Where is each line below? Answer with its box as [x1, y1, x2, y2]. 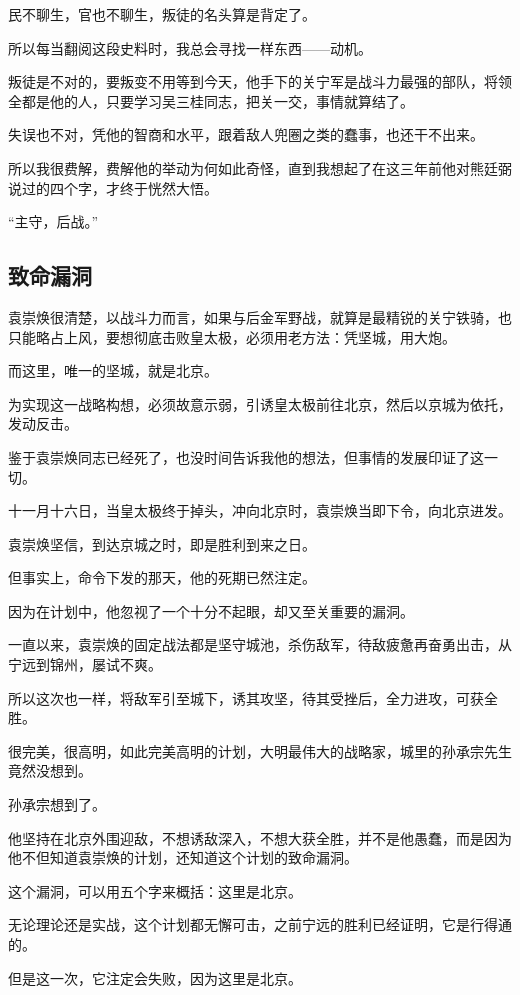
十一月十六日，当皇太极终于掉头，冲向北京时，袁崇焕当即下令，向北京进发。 [8, 500, 512, 521]
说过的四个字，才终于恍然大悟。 [8, 177, 218, 198]
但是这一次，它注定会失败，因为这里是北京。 [8, 967, 302, 988]
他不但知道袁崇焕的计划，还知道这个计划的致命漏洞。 [8, 847, 358, 868]
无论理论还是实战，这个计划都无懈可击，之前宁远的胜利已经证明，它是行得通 [8, 914, 512, 935]
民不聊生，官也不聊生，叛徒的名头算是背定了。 [8, 4, 316, 24]
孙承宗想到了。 [8, 794, 106, 815]
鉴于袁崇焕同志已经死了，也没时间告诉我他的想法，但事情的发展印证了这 [8, 446, 484, 467]
